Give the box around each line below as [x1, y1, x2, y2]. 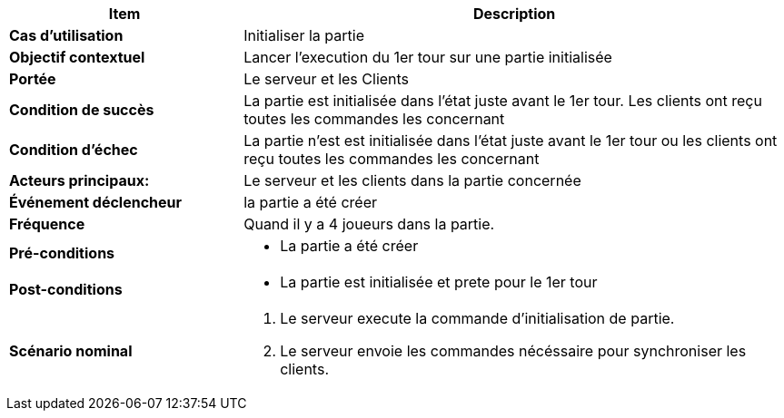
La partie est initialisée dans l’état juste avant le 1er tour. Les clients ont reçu [243, 92, 762, 110]
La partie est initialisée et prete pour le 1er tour [280, 273, 598, 291]
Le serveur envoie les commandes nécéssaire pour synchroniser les [280, 342, 747, 360]
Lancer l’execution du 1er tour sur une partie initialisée [243, 48, 612, 66]
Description [472, 5, 556, 23]
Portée [9, 70, 56, 88]
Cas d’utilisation [9, 26, 124, 44]
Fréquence [9, 215, 85, 233]
